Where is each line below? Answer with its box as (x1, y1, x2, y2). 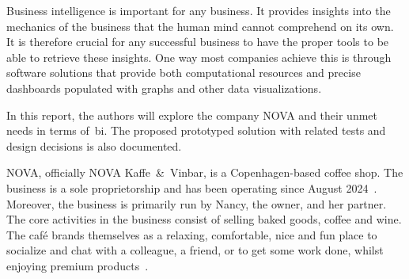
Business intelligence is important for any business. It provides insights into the (6, 2, 391, 18)
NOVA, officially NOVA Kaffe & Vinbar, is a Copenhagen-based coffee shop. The (6, 164, 403, 181)
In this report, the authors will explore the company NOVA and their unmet (6, 106, 377, 123)
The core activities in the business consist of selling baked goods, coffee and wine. (6, 211, 402, 227)
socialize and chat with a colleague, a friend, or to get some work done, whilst (6, 242, 384, 258)
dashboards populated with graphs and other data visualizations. (6, 79, 322, 96)
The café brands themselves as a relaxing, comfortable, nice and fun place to (6, 226, 377, 243)
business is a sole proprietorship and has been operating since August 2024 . (6, 179, 377, 196)
